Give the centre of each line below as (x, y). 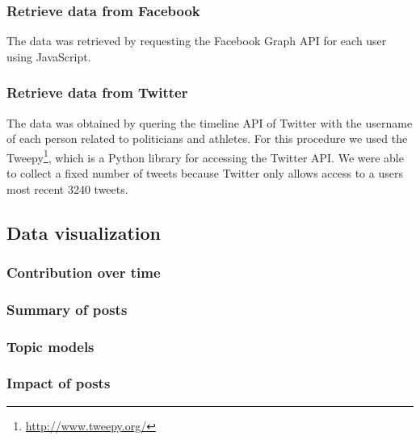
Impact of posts (59, 383)
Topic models (50, 346)
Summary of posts (67, 309)
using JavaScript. (49, 56)
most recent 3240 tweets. (67, 189)
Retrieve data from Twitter (97, 92)
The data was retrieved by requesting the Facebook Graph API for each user (197, 41)
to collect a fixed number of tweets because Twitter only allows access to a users (205, 173)
